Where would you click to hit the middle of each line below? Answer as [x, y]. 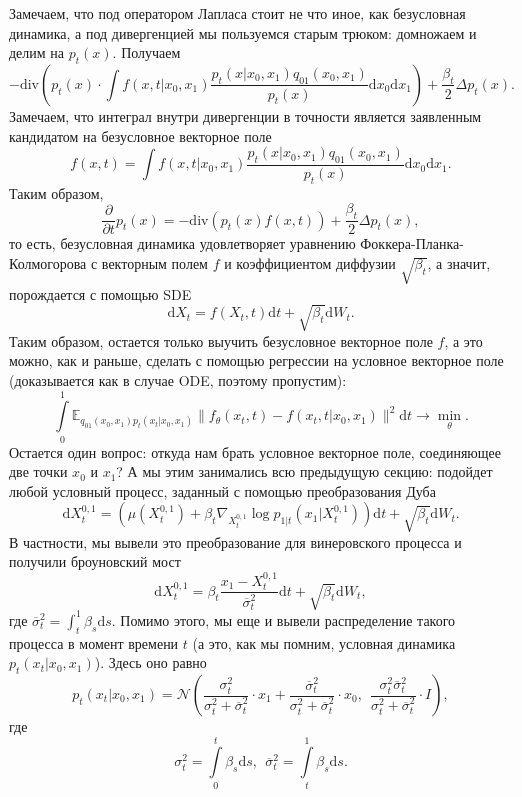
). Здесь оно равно [150, 662]
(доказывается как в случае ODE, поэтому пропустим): [178, 379]
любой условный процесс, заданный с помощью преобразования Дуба [222, 490]
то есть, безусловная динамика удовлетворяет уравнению [182, 243]
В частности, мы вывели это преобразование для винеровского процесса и [235, 541]
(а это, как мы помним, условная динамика [324, 642]
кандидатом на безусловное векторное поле [140, 135]
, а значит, [459, 262]
